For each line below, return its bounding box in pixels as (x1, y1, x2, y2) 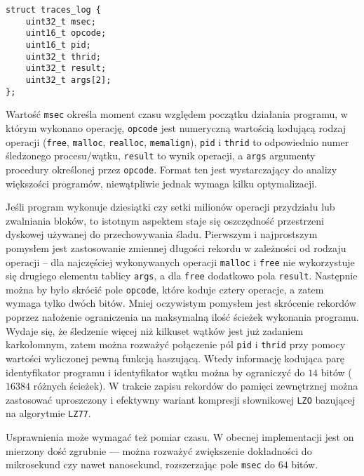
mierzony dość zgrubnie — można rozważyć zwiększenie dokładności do (6, 443, 312, 458)
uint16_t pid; (25, 39, 91, 50)
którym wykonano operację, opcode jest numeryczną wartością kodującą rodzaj (6, 120, 346, 135)
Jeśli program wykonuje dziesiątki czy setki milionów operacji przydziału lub (6, 199, 335, 214)
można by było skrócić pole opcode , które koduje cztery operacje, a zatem (6, 282, 324, 296)
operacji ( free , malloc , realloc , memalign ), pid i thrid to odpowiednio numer (6, 134, 349, 149)
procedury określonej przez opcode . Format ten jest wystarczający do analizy (6, 161, 337, 176)
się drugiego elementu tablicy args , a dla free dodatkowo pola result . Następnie (6, 268, 358, 283)
